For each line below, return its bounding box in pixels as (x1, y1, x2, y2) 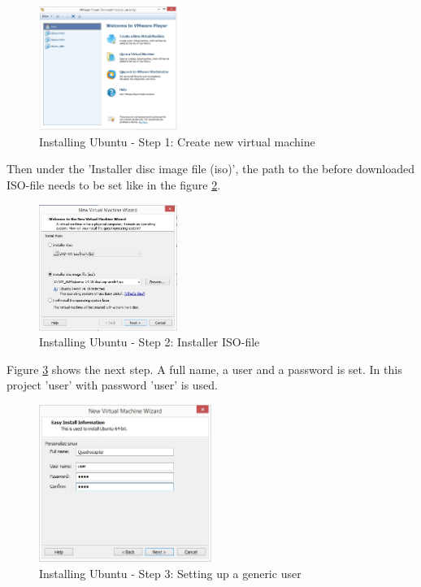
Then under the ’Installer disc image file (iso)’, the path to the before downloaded (7, 160, 415, 177)
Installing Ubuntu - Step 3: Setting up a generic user (39, 564, 302, 581)
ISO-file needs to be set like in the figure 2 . (7, 176, 221, 193)
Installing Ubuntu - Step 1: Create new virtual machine (39, 133, 315, 150)
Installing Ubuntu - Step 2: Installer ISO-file (39, 333, 260, 350)
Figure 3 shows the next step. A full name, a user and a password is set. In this (7, 360, 402, 377)
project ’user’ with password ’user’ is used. (7, 376, 219, 394)
